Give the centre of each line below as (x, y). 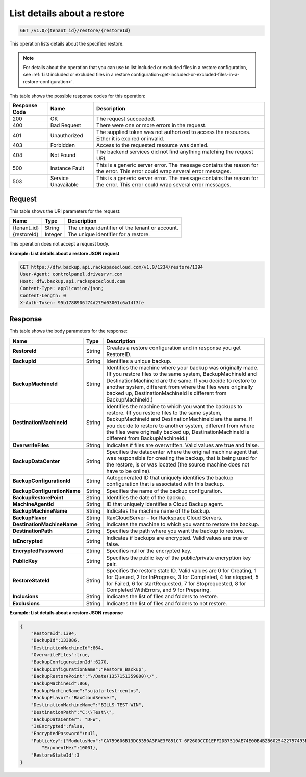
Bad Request (66, 125)
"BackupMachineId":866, (60, 683)
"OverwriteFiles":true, (60, 655)
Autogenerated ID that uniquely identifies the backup (170, 477)
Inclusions (25, 596)
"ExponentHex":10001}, (70, 748)
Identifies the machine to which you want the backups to (174, 406)
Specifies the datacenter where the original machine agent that (182, 452)
